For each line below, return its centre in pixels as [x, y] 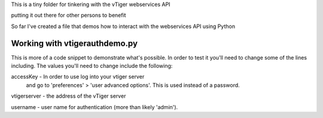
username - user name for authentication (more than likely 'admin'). [95, 107]
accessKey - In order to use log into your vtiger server [78, 77]
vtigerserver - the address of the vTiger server [68, 96]
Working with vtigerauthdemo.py [74, 43]
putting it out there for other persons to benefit [68, 15]
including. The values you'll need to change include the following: [92, 66]
